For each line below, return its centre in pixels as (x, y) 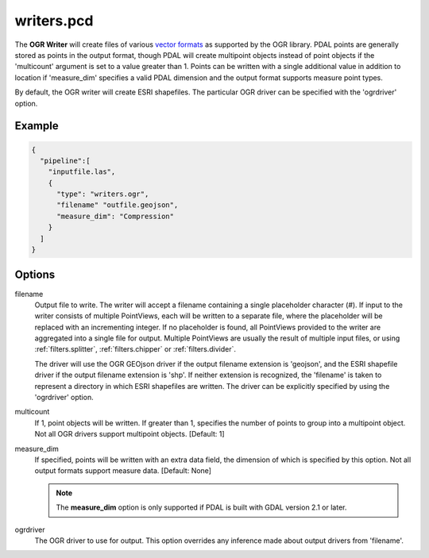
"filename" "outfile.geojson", (118, 205)
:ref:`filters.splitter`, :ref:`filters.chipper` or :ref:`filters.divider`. (135, 349)
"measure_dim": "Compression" (116, 216)
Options (35, 275)
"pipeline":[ (65, 160)
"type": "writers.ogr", (103, 194)
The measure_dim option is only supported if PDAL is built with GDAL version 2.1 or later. (201, 507)
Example (37, 126)
